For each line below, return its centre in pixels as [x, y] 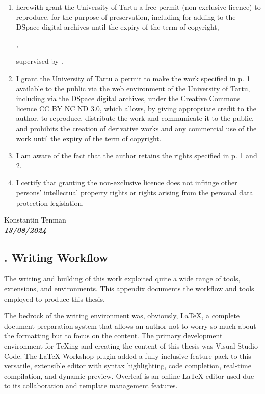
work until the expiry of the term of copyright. [89, 138]
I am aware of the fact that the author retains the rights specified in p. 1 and [137, 155]
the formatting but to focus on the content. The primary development [113, 336]
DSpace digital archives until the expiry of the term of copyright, [117, 27]
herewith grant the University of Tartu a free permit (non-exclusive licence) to [138, 7]
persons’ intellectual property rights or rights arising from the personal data [135, 192]
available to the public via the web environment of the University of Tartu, [133, 88]
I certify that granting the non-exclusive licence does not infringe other [127, 182]
